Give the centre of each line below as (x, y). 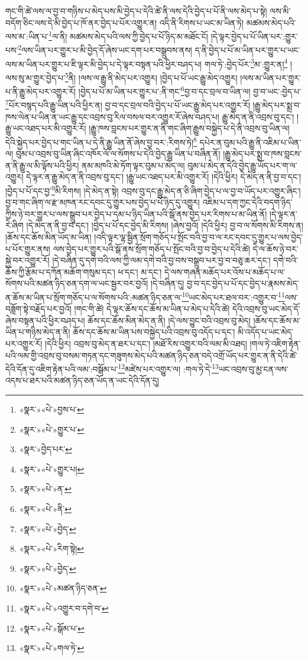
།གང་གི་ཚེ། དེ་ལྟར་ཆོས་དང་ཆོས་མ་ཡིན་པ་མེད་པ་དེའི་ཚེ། (152, 309)
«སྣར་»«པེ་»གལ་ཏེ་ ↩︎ (52, 648)
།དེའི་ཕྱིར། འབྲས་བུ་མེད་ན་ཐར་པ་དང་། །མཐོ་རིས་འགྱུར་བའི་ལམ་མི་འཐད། (146, 343)
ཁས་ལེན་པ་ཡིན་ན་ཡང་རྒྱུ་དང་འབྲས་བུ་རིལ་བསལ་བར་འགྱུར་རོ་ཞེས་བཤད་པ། (112, 116)
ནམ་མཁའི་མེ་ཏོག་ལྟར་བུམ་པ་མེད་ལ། (133, 165)
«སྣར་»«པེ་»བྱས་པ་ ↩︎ (51, 409)
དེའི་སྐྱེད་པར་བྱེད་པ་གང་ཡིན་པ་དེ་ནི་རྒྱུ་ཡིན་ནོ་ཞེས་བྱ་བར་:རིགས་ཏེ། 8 (101, 141)
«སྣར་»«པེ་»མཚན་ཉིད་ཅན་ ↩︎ (63, 588)
